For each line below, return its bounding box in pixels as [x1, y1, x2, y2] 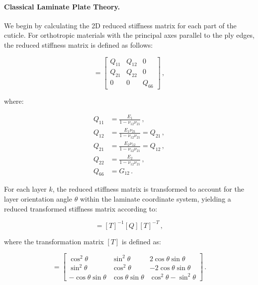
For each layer [4, 184, 47, 194]
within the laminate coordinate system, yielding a [80, 194, 231, 204]
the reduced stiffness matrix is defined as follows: [4, 39, 153, 50]
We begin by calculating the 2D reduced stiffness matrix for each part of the [4, 20, 237, 30]
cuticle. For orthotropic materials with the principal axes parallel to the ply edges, [4, 30, 255, 40]
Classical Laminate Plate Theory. [4, 1, 120, 11]
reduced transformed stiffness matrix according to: [4, 203, 158, 214]
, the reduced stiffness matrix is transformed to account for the [52, 184, 244, 194]
